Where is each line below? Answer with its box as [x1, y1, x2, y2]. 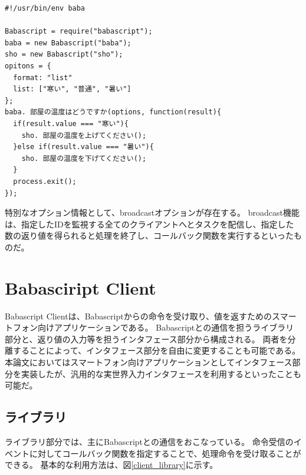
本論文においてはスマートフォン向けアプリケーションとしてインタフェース [5, 355, 292, 368]
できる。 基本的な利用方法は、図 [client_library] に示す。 [5, 458, 218, 471]
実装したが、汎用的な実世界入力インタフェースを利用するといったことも [21, 367, 302, 380]
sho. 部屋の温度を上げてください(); [21, 131, 147, 140]
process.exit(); [13, 177, 77, 186]
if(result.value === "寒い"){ [13, 119, 129, 128]
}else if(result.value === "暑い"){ [13, 143, 154, 151]
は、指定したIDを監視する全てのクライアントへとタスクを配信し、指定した [5, 217, 294, 230]
